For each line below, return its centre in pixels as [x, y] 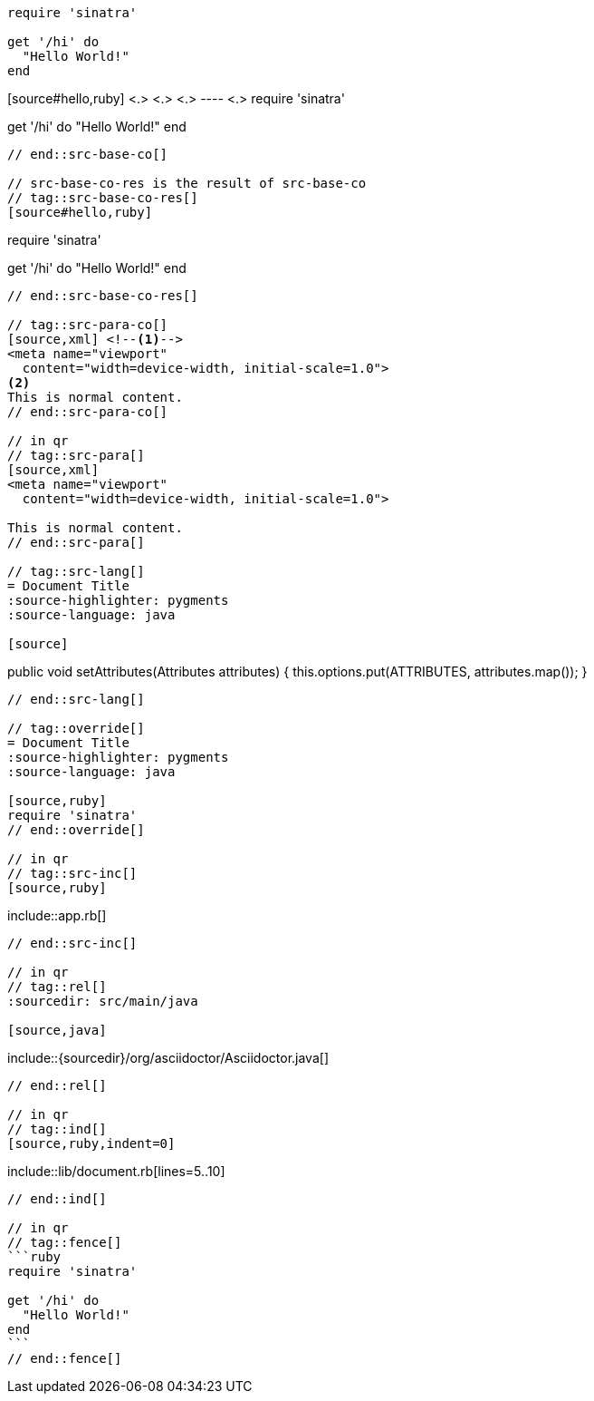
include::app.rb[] [57, 915]
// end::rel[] [57, 1085]
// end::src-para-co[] [88, 412]
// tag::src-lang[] [76, 571]
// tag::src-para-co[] [88, 325]
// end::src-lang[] [76, 699]
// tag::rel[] [57, 987]
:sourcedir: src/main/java [103, 1001]
